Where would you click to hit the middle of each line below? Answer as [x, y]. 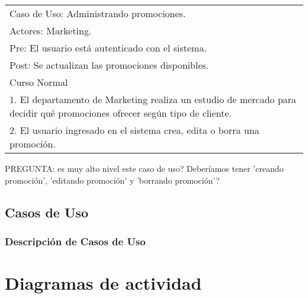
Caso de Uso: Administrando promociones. [98, 13]
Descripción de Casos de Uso [75, 241]
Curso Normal [39, 82]
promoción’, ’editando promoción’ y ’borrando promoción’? [112, 180]
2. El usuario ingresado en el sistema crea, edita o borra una [134, 130]
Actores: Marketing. [51, 31]
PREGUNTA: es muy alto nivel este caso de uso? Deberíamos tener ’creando [144, 168]
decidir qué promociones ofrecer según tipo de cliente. [121, 113]
